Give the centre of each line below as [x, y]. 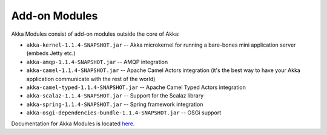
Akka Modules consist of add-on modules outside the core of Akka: [95, 34]
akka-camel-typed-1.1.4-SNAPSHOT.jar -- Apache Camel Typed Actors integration [136, 87]
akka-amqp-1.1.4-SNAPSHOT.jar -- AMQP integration [97, 62]
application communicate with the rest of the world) [91, 79]
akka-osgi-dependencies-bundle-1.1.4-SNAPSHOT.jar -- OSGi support [124, 113]
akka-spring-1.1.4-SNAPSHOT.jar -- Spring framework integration [115, 104]
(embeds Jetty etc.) [51, 53]
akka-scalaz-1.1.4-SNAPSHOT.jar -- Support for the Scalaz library [115, 96]
